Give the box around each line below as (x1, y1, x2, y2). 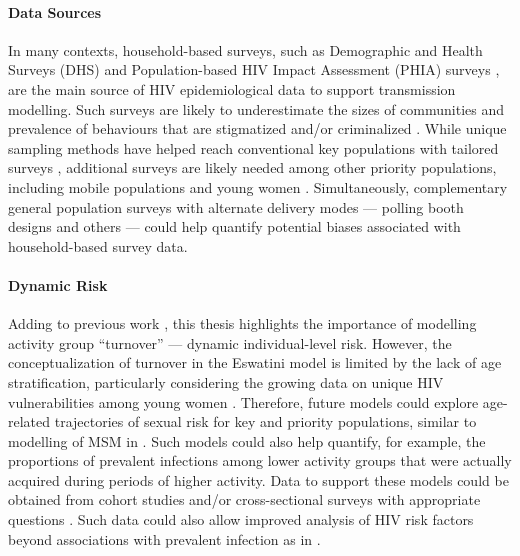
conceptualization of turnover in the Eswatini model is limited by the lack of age (8, 352, 502, 373)
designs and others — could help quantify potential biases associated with (8, 216, 461, 237)
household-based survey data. (8, 235, 188, 256)
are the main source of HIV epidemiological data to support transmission (8, 78, 456, 99)
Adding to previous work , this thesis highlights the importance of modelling (8, 313, 477, 334)
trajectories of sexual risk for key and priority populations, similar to (54, 411, 477, 432)
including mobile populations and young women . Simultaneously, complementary (8, 176, 508, 197)
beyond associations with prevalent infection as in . (8, 528, 321, 549)
